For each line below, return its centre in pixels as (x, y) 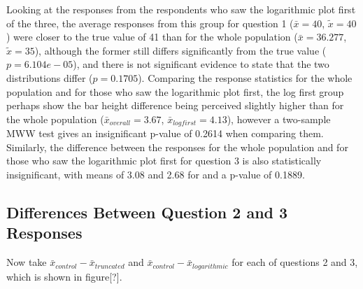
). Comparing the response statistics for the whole (245, 77)
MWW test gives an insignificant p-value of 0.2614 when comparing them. (165, 133)
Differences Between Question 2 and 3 (147, 212)
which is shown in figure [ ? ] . (64, 276)
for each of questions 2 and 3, (295, 262)
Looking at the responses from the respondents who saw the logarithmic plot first (181, 9)
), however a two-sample (279, 119)
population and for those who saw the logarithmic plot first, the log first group (175, 91)
